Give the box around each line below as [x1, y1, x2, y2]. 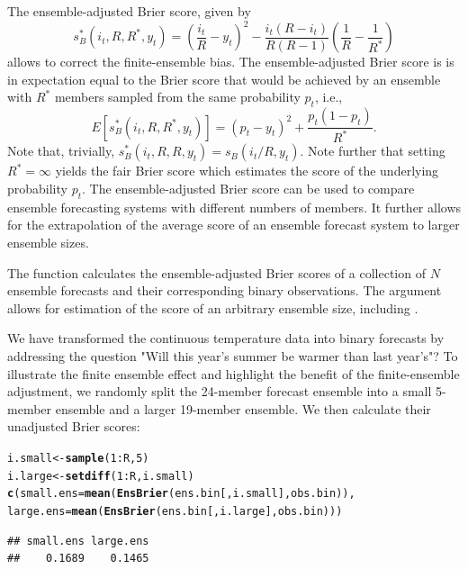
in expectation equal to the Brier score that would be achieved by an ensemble [7, 69, 441, 88]
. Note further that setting [300, 141, 445, 160]
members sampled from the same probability [54, 87, 301, 106]
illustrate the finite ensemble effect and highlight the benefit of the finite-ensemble [7, 364, 460, 383]
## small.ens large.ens [7, 534, 149, 547]
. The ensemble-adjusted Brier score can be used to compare [82, 179, 415, 198]
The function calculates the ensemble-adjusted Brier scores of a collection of [7, 263, 426, 282]
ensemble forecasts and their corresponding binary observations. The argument [7, 281, 442, 300]
